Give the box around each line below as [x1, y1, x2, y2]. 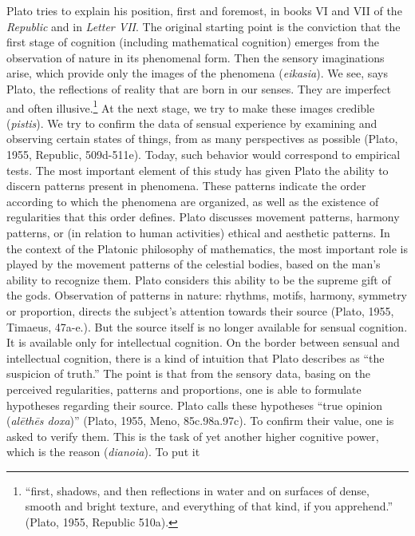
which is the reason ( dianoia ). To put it [6, 443, 200, 460]
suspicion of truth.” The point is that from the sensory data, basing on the [6, 365, 370, 382]
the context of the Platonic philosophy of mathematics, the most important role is [6, 240, 409, 256]
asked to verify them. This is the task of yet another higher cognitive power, [6, 427, 379, 444]
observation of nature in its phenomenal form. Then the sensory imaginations [6, 49, 385, 66]
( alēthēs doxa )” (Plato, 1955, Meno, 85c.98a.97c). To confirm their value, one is [6, 412, 394, 429]
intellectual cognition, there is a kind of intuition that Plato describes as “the [6, 349, 385, 366]
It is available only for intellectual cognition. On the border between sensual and [6, 334, 400, 351]
